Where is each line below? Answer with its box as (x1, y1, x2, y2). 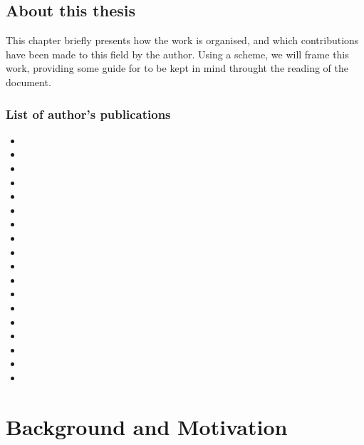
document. (6, 74, 51, 89)
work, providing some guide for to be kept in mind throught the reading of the (6, 61, 348, 75)
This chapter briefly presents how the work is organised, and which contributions (6, 33, 359, 48)
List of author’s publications (6, 105, 171, 122)
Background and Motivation (6, 412, 288, 441)
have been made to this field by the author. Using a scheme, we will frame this (6, 46, 349, 61)
